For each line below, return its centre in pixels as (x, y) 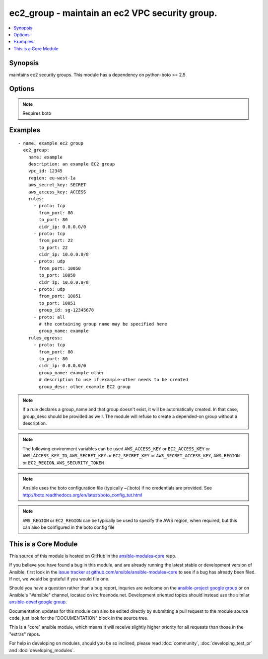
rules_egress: (45, 338)
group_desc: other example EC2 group (85, 387)
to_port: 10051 (57, 303)
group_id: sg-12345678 (67, 310)
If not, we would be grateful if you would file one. (59, 579)
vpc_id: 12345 (45, 171)
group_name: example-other (72, 372)
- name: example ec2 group (51, 143)
